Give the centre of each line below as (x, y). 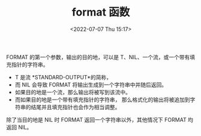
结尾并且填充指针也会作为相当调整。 (76, 107)
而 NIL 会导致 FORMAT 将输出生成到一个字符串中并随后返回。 (91, 85)
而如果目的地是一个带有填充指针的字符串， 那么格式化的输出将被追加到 (102, 100)
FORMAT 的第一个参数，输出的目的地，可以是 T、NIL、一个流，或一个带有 (98, 57)
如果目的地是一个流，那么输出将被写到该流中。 (73, 92)
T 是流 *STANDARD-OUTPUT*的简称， (63, 77)
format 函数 (101, 12)
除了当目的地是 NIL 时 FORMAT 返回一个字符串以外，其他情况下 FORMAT (97, 119)
